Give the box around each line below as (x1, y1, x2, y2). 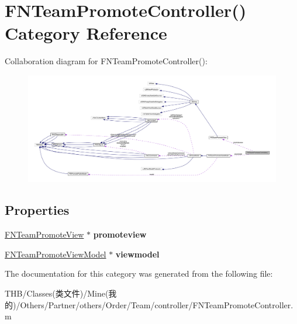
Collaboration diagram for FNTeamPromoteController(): (5, 55, 208, 67)
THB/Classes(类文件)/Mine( (5, 287, 109, 299)
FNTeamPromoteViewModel (5, 248, 106, 260)
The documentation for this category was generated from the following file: (5, 267, 273, 280)
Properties (5, 201, 70, 219)
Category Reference (5, 21, 167, 45)
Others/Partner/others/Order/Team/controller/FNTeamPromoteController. (20, 298, 293, 311)
